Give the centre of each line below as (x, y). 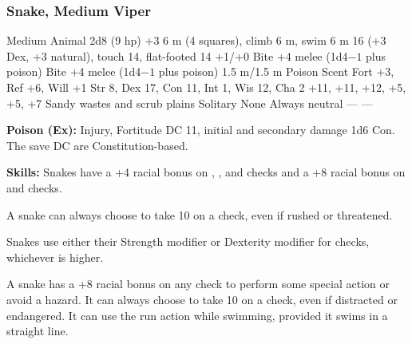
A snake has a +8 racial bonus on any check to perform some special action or (198, 284)
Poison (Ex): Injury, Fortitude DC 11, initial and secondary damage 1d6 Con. (201, 130)
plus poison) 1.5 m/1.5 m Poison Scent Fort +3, (276, 71)
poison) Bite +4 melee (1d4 (74, 71)
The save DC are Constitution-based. (97, 145)
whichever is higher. (55, 257)
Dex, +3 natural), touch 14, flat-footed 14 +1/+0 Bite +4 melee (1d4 (177, 55)
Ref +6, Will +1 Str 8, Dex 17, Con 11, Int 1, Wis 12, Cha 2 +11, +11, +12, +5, (206, 87)
